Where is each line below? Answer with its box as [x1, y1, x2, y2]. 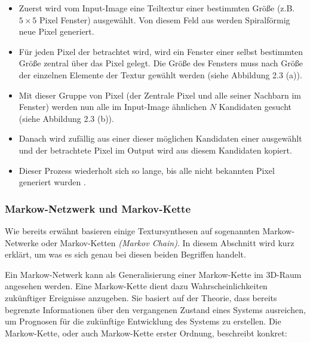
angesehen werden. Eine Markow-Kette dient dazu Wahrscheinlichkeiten [5, 280, 268, 292]
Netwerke [5, 236, 39, 249]
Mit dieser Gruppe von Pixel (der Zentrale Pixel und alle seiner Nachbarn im [19, 88, 302, 101]
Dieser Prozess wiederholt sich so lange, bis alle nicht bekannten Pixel [19, 164, 275, 176]
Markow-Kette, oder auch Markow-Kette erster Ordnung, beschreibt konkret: [5, 326, 287, 339]
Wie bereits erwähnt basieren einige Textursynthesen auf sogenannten [5, 224, 260, 237]
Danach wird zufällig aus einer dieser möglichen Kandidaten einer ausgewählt [19, 132, 302, 145]
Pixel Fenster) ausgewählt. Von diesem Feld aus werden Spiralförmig [39, 13, 290, 26]
